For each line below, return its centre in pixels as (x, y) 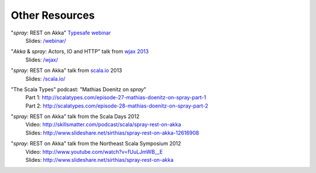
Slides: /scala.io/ (45, 78)
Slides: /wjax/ (42, 60)
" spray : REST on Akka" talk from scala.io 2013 (66, 71)
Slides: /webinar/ (46, 40)
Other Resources (53, 15)
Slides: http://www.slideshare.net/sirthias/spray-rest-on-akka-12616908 (112, 133)
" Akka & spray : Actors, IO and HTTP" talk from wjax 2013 (80, 51)
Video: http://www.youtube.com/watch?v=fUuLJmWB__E (94, 151)
